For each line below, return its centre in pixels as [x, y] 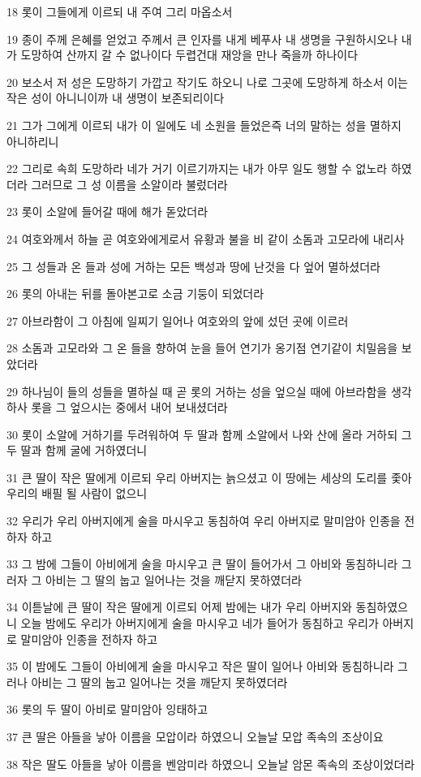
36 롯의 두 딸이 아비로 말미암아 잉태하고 [107, 709]
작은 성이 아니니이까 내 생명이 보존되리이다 [116, 98]
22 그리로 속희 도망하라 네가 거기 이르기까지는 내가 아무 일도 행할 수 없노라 [197, 168]
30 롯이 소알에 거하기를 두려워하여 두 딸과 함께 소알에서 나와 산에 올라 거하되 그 [209, 434]
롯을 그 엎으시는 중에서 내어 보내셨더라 [129, 407]
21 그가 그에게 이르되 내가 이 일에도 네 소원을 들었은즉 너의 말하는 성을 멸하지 [204, 125]
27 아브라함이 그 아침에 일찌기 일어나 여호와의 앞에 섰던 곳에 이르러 [178, 320]
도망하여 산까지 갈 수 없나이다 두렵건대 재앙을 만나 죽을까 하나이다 [189, 55]
